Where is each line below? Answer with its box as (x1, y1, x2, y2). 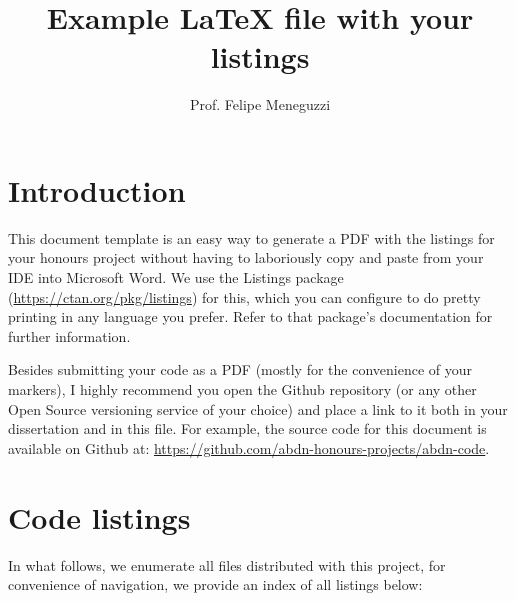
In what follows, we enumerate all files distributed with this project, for (8, 554, 446, 575)
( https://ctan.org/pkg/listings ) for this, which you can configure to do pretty (8, 286, 481, 307)
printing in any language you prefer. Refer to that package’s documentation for (8, 306, 493, 327)
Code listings (8, 496, 191, 537)
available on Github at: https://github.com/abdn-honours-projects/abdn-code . (8, 437, 490, 458)
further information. (8, 325, 131, 346)
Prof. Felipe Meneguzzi (189, 94, 331, 115)
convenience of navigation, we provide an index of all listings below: (8, 574, 423, 595)
